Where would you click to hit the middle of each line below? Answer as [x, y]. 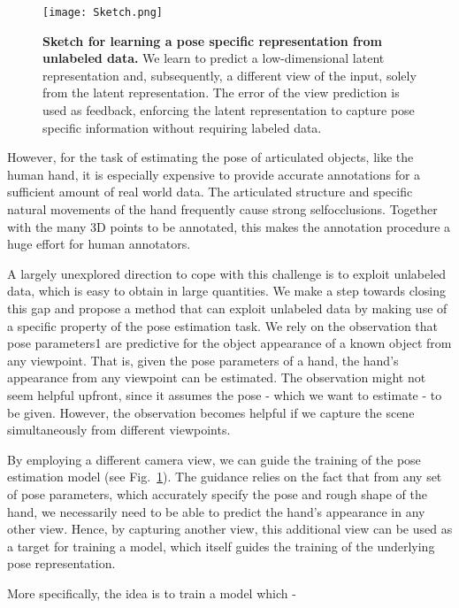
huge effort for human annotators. [99, 244]
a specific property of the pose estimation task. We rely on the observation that [223, 325]
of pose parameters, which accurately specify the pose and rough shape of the [217, 493]
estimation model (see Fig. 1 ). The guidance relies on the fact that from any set [225, 477]
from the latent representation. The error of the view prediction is [221, 92]
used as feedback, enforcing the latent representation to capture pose [229, 110]
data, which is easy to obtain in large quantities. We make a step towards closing [226, 291]
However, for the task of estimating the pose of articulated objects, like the [210, 157]
